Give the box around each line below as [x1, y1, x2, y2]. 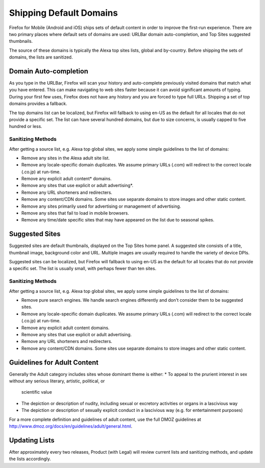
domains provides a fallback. [9, 101, 67, 107]
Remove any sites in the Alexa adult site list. [21, 155, 110, 161]
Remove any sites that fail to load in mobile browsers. [21, 210, 130, 216]
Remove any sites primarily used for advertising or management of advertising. [21, 203, 181, 209]
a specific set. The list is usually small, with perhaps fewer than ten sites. [9, 266, 157, 272]
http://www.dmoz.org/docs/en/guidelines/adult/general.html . [9, 423, 132, 429]
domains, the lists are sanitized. [9, 54, 73, 60]
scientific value [21, 389, 53, 395]
